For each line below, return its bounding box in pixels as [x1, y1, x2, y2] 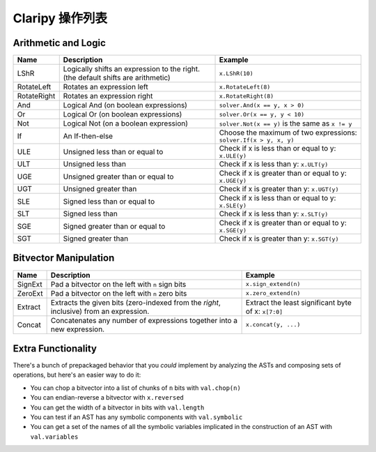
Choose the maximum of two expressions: [219, 128, 358, 137]
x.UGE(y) [219, 177, 247, 185]
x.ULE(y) [219, 152, 247, 160]
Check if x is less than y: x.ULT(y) [219, 159, 329, 169]
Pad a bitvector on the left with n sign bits [50, 279, 187, 289]
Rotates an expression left [63, 82, 149, 92]
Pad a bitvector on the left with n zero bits [50, 288, 187, 298]
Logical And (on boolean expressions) [63, 100, 188, 110]
